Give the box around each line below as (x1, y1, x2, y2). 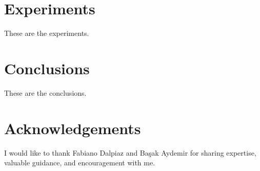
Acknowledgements (4, 117, 141, 138)
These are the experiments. (4, 28, 89, 38)
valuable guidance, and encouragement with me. (4, 157, 155, 168)
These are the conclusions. (4, 87, 87, 98)
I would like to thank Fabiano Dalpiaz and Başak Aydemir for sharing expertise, (4, 147, 256, 158)
